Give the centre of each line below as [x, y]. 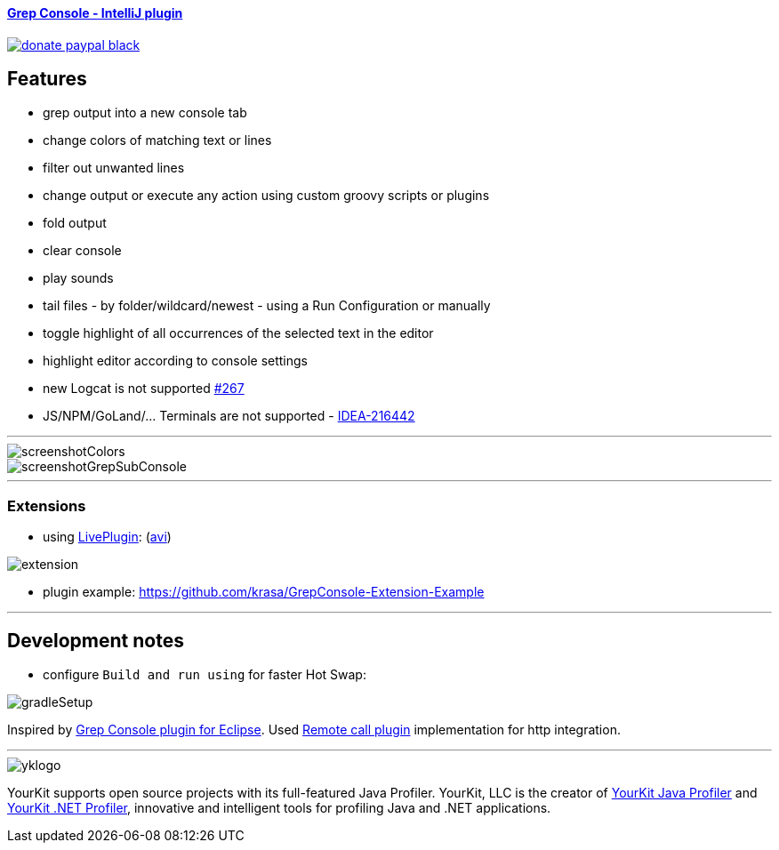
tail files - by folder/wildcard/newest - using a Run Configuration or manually [267, 306]
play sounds [78, 278]
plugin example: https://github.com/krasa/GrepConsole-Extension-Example [264, 592]
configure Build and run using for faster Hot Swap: [205, 675]
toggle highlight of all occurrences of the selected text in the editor [238, 333]
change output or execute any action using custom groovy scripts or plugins [266, 196]
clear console [82, 251]
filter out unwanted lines [114, 168]
